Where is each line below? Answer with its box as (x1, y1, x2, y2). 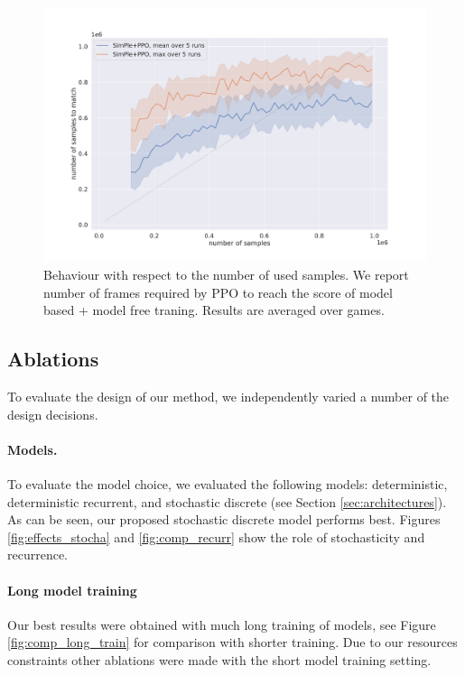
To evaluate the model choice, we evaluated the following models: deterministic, (7, 474, 448, 493)
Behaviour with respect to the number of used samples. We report (43, 264, 409, 283)
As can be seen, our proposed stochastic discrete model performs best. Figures (7, 510, 441, 529)
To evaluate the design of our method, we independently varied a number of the (7, 386, 450, 405)
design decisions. (7, 404, 98, 423)
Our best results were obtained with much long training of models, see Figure (7, 615, 436, 633)
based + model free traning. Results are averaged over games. (43, 301, 385, 319)
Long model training (7, 580, 137, 599)
